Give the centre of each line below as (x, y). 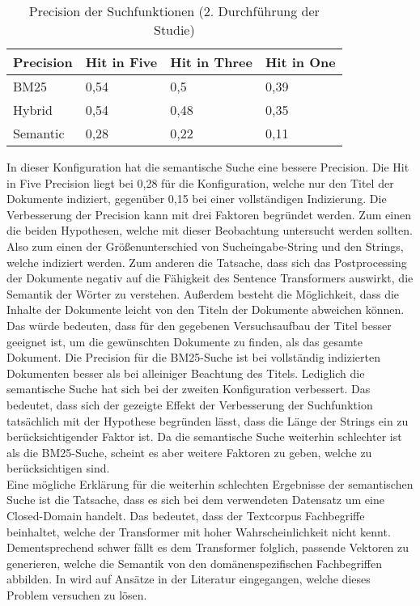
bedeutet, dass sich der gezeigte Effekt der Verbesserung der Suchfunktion (190, 404)
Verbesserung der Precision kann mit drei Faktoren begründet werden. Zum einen (209, 214)
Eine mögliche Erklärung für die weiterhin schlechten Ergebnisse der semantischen (210, 483)
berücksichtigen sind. (58, 468)
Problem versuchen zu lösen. (77, 595)
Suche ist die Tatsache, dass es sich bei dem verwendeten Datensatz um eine (195, 500)
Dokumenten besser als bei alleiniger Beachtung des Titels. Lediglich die (186, 373)
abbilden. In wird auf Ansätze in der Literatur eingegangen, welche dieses (189, 579)
